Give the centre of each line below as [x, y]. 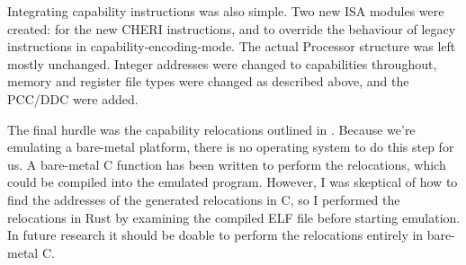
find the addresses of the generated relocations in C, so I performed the [204, 199]
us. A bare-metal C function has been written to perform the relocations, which [227, 164]
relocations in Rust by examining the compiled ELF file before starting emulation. [234, 217]
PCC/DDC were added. [73, 98]
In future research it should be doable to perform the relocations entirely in [215, 235]
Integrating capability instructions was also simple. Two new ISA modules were [226, 11]
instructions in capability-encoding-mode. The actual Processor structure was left [232, 46]
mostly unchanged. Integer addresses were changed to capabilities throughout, [222, 63]
